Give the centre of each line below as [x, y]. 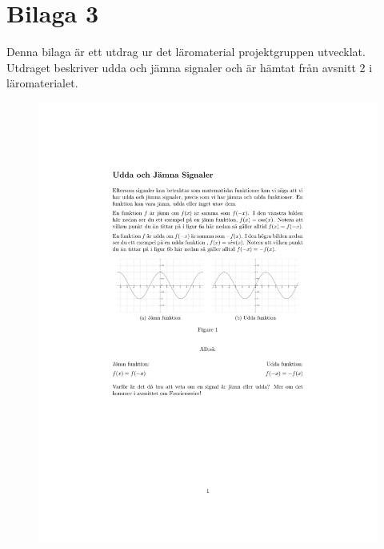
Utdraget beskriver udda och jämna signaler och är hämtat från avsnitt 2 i [190, 67]
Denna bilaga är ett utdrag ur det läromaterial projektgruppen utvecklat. [186, 52]
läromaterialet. [42, 83]
